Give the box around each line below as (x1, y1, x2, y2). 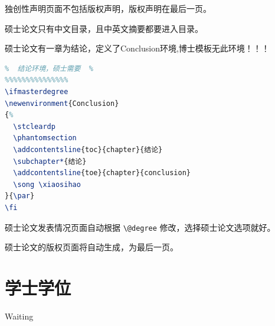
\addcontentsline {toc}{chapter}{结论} (13, 145, 163, 154)
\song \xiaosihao (13, 180, 81, 189)
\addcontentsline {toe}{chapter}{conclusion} (13, 169, 191, 177)
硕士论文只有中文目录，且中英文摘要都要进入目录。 (5, 22, 203, 34)
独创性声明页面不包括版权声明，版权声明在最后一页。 (5, 2, 211, 14)
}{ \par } (5, 192, 35, 201)
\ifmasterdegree (5, 87, 68, 96)
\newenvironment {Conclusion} (5, 99, 119, 108)
